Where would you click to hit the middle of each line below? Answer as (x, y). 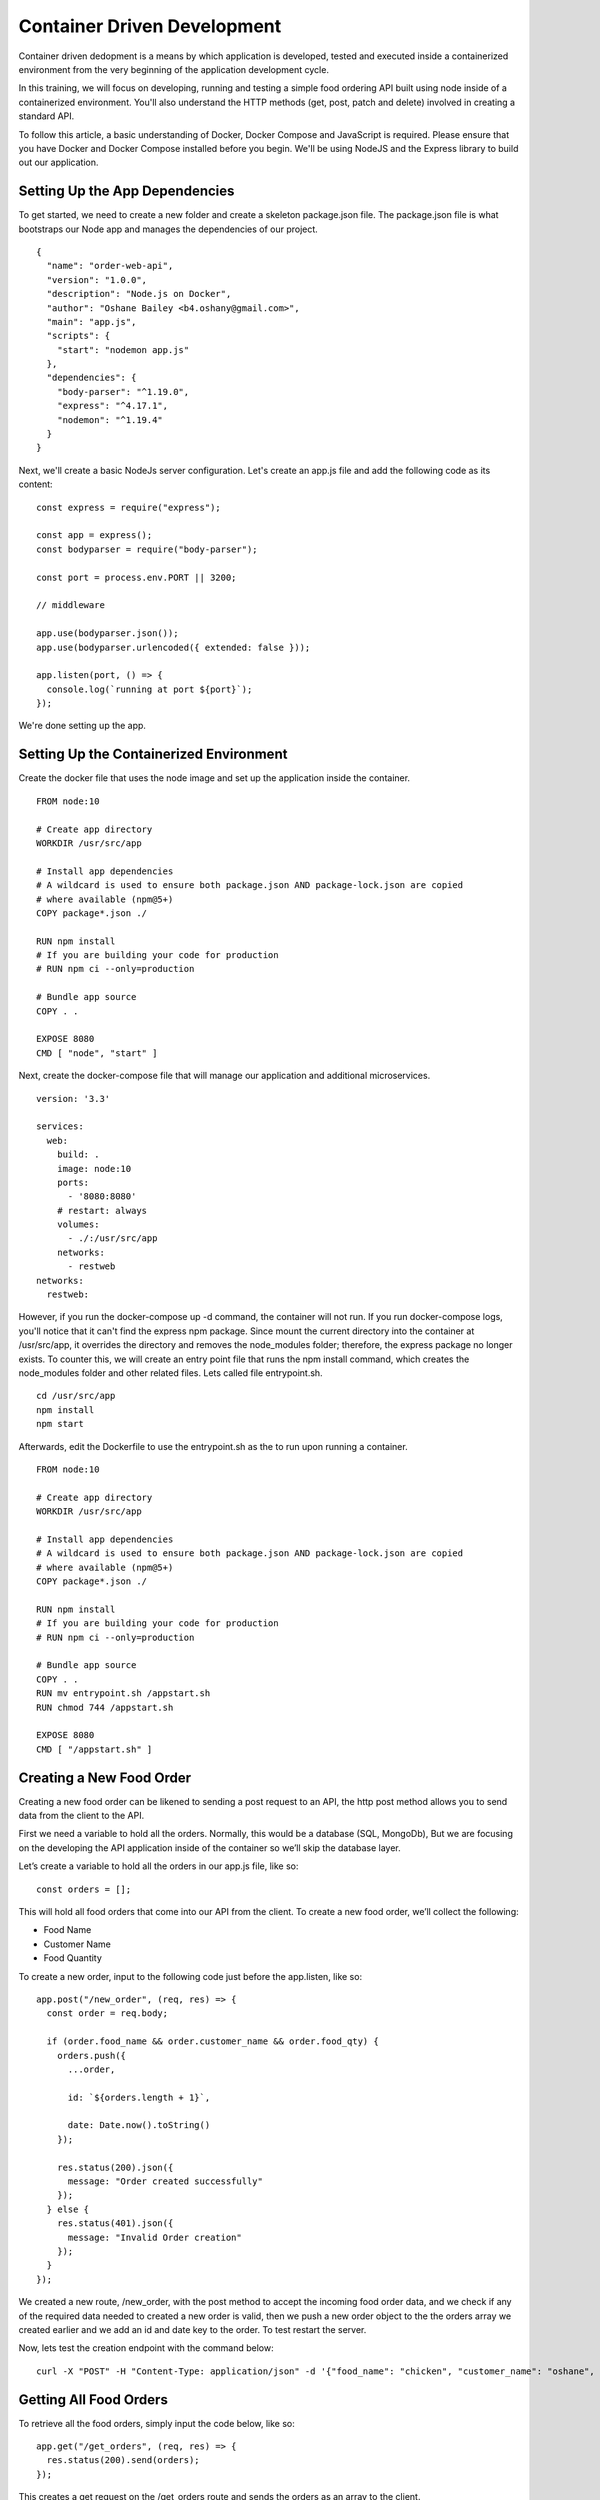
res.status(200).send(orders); (123, 2460)
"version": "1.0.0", (97, 279)
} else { (68, 2209)
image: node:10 (94, 1168)
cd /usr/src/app (76, 1396)
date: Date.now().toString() (139, 2125)
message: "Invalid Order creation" (154, 2237)
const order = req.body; (107, 2013)
